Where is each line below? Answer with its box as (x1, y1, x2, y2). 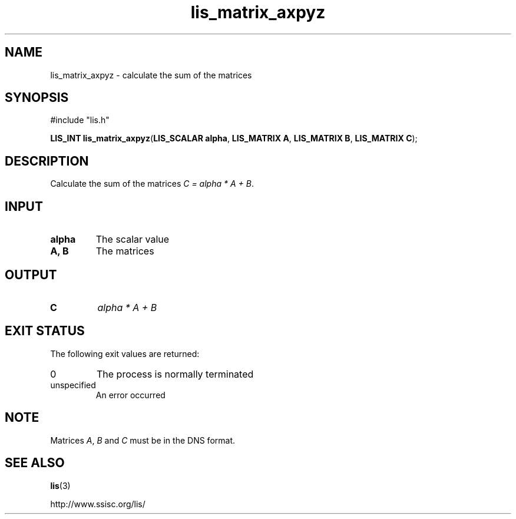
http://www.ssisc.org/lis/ (50, 498, 145, 509)
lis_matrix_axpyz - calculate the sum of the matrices (50, 70, 252, 80)
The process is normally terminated (96, 368, 254, 380)
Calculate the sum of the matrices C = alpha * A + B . (50, 178, 254, 189)
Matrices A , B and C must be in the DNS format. (50, 435, 236, 445)
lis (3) (50, 480, 71, 491)
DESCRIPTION (5, 153, 89, 168)
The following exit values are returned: (50, 348, 200, 359)
